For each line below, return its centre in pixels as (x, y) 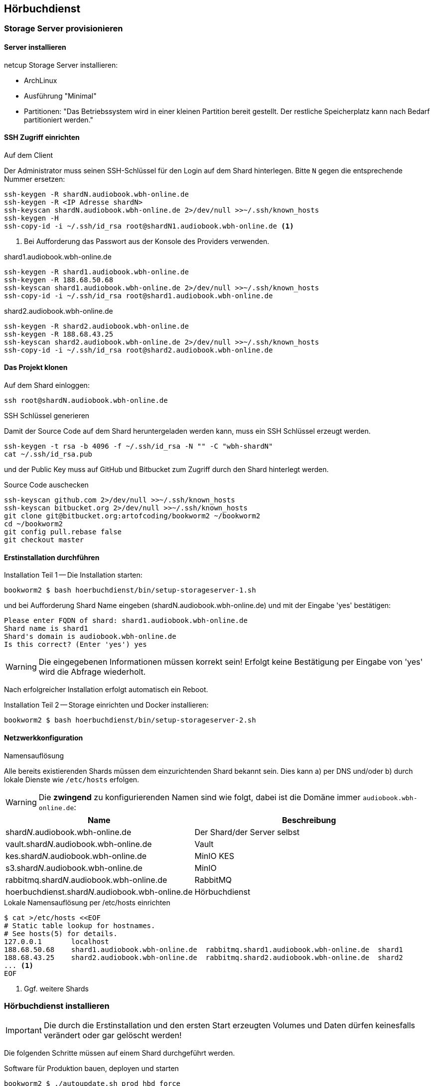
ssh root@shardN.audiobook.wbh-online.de (86, 401)
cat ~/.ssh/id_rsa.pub (48, 454)
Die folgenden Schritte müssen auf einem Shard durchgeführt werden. (120, 1053)
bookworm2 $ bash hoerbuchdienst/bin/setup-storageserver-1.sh (130, 590)
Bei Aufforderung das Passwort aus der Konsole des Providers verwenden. (147, 241)
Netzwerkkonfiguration (44, 737)
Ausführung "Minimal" (60, 96)
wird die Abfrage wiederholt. (92, 672)
